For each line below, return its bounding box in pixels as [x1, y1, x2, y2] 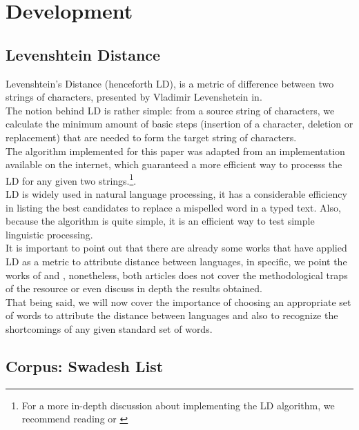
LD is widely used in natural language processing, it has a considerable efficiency [6, 186, 347, 201]
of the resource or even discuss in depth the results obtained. [6, 281, 262, 296]
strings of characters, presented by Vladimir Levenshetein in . [6, 90, 262, 104]
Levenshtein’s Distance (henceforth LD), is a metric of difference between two [6, 76, 334, 90]
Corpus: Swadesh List [6, 355, 164, 376]
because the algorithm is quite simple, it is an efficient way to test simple [6, 214, 315, 228]
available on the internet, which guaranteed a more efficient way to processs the [6, 157, 342, 172]
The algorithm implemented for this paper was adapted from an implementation [6, 143, 345, 158]
